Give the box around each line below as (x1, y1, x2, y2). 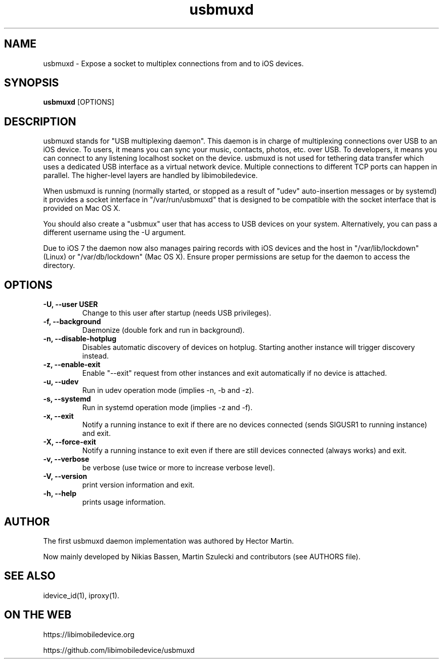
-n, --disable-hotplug (43, 334, 117, 343)
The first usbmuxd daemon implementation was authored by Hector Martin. (43, 536, 294, 545)
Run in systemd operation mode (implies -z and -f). (82, 403, 253, 412)
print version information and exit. (82, 480, 195, 490)
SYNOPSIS (4, 76, 59, 90)
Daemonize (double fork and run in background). (82, 326, 245, 335)
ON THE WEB (4, 608, 72, 622)
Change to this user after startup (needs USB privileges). (82, 308, 272, 318)
